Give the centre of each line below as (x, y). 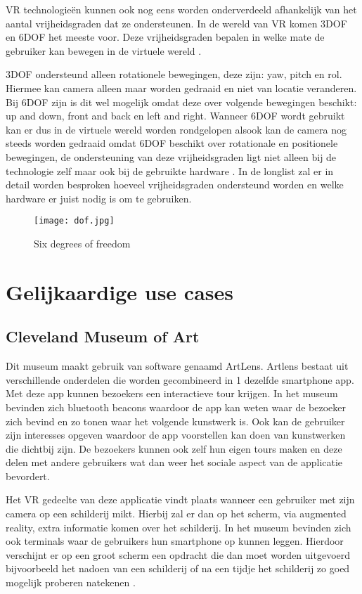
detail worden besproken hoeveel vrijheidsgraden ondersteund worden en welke (175, 185)
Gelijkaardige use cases (119, 291)
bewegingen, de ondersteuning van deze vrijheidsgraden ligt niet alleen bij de (171, 156)
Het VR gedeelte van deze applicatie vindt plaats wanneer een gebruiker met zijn (180, 499)
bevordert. (28, 476)
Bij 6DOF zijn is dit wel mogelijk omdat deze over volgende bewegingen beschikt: (181, 102)
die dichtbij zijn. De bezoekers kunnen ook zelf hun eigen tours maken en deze (174, 448)
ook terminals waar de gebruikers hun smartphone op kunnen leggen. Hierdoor (175, 541)
